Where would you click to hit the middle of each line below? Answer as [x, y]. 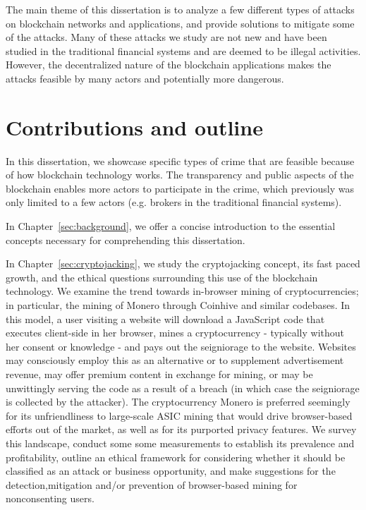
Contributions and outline [134, 127]
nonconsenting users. [50, 498]
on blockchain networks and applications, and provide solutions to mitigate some [180, 23]
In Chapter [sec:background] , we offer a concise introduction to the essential [171, 226]
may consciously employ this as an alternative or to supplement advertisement [175, 360]
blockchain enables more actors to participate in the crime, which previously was [180, 188]
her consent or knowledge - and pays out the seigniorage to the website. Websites [181, 346]
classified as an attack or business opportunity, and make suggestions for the [171, 471]
